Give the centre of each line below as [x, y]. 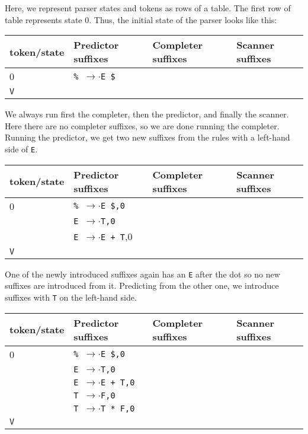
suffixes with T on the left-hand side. [71, 297]
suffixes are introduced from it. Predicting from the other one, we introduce [142, 285]
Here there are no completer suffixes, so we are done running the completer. [142, 125]
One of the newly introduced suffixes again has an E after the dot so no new [142, 274]
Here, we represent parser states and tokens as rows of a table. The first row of [148, 8]
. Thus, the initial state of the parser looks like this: [183, 19]
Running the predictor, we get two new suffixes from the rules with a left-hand [147, 137]
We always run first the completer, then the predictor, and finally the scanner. [147, 114]
